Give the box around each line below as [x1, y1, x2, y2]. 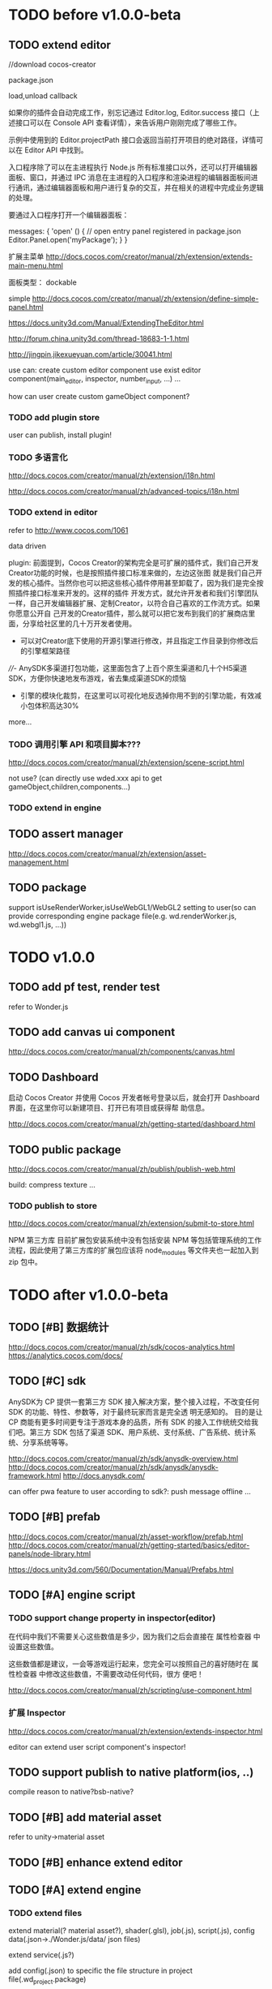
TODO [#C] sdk [8, 1374, 87, 1388]
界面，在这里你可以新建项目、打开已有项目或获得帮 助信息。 [8, 1103, 209, 1113]
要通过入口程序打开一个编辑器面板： [8, 210, 130, 220]
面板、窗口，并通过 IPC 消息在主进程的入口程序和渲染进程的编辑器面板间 [8, 173, 251, 182]
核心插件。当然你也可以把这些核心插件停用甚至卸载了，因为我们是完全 [22, 578, 257, 587]
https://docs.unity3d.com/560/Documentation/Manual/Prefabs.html [8, 1564, 234, 1574]
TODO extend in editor [8, 507, 98, 518]
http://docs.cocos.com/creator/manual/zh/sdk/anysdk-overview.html [8, 1454, 239, 1463]
